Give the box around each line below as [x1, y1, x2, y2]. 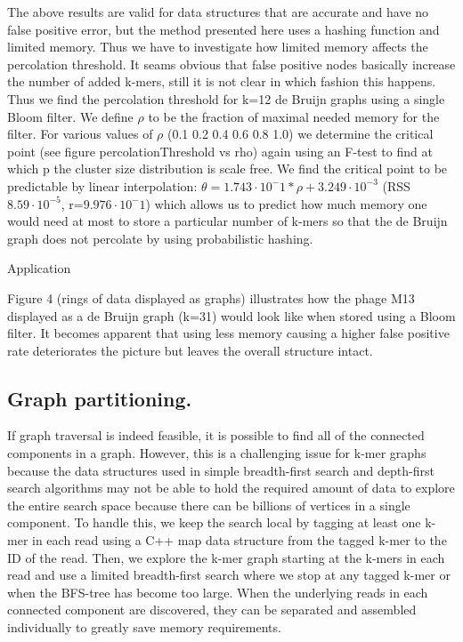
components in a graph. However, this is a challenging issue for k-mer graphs [7, 444, 426, 462]
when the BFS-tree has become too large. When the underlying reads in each [7, 582, 428, 601]
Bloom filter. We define [7, 107, 134, 125]
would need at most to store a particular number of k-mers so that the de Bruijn [7, 212, 448, 230]
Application [7, 259, 71, 277]
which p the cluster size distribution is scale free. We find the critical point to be [7, 159, 448, 178]
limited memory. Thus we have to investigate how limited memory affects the [7, 37, 428, 56]
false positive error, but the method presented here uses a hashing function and [7, 20, 440, 38]
